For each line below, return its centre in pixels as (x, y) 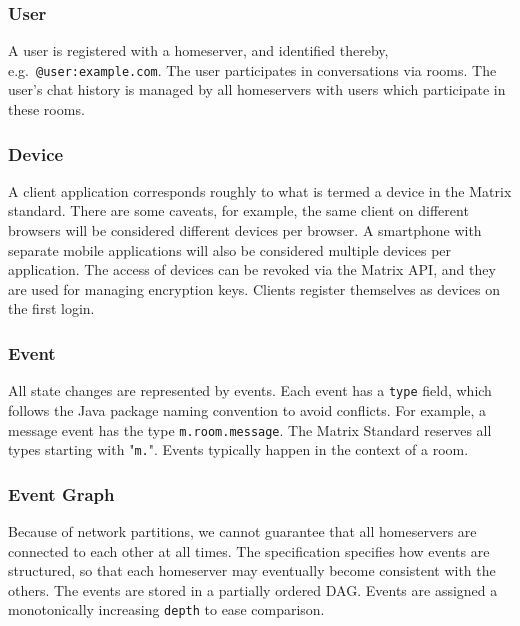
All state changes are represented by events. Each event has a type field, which (250, 390)
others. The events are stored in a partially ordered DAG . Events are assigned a (253, 589)
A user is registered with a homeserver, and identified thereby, (198, 50)
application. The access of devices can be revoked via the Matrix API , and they (252, 269)
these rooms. (46, 109)
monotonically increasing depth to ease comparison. (166, 609)
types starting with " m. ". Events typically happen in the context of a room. (238, 449)
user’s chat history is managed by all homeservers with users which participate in (257, 89)
